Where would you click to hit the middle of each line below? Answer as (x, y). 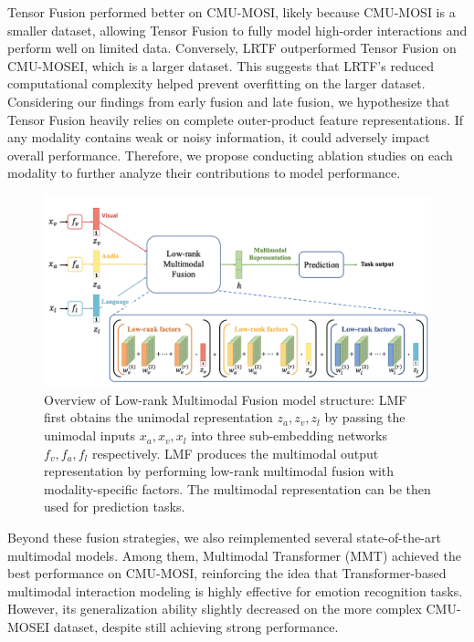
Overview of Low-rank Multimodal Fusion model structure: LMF (226, 399)
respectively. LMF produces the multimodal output (235, 453)
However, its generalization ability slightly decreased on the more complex (215, 609)
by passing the (365, 417)
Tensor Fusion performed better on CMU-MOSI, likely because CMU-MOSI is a (232, 12)
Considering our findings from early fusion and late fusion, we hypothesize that (229, 101)
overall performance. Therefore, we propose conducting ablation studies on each (230, 155)
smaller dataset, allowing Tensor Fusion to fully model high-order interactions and (237, 30)
